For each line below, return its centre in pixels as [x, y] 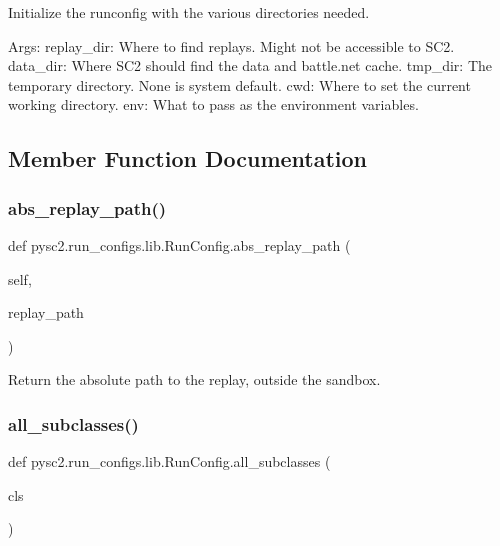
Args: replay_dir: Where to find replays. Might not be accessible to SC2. [231, 45]
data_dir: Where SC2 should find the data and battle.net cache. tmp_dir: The [250, 65]
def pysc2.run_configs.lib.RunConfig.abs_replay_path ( [179, 244]
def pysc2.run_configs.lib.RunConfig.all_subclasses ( [169, 461]
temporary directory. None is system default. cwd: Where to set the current [239, 84]
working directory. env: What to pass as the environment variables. [213, 104]
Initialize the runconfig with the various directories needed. [189, 12]
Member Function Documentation [188, 158]
